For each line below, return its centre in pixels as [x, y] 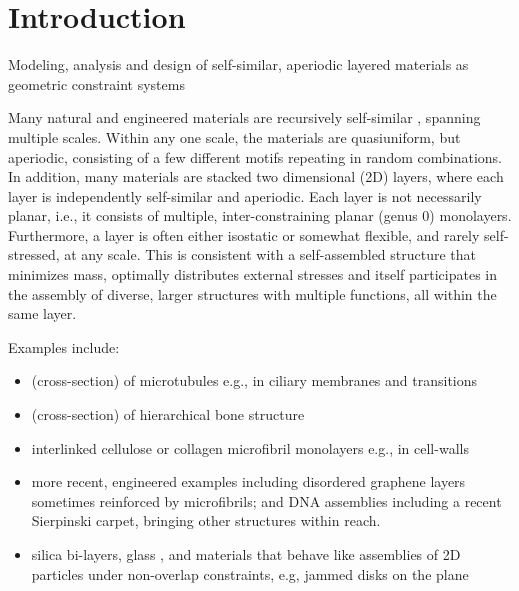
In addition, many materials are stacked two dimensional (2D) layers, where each [256, 176]
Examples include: [64, 346]
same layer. [42, 313]
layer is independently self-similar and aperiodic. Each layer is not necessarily [245, 195]
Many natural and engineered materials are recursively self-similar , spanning [244, 117]
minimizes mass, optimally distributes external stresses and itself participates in [253, 274]
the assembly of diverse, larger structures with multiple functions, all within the [252, 293]
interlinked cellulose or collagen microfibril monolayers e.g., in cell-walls [250, 447]
